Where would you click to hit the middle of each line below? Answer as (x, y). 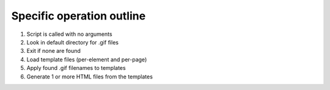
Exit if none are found (53, 51)
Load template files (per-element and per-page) (87, 59)
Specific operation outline (79, 16)
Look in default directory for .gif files (73, 42)
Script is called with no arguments (69, 34)
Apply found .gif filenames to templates (76, 68)
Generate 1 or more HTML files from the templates (90, 77)
